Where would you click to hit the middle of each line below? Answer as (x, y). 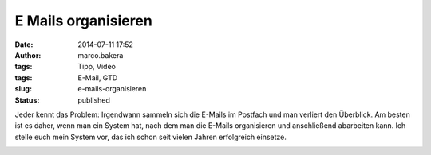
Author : (28, 55)
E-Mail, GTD (98, 77)
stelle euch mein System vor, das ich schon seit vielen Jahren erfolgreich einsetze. (151, 137)
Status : (27, 100)
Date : (24, 45)
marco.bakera (101, 55)
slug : (23, 89)
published (94, 100)
